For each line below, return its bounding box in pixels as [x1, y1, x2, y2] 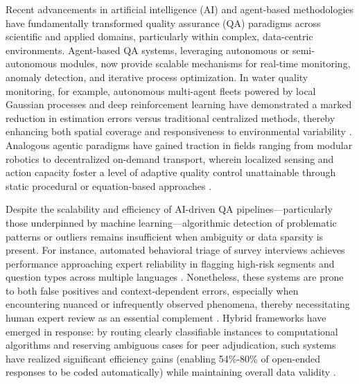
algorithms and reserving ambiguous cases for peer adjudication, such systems [6, 338, 336, 352]
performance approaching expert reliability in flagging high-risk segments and [6, 256, 335, 270]
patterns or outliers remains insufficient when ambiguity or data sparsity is [6, 229, 324, 243]
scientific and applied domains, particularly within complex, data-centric [6, 29, 313, 44]
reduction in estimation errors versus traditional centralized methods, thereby [6, 110, 335, 125]
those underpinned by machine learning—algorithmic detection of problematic [6, 215, 337, 229]
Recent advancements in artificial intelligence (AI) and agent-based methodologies [6, 2, 354, 16]
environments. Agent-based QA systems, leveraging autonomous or [6, 42, 290, 57]
